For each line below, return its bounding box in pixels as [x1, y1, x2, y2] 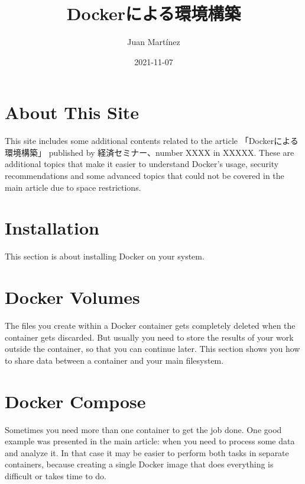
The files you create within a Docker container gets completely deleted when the [5, 319, 296, 332]
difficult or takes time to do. [5, 469, 106, 482]
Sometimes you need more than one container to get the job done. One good [5, 423, 282, 435]
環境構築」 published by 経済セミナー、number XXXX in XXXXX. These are [5, 146, 294, 158]
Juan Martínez [127, 36, 180, 48]
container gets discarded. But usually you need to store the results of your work [5, 331, 294, 343]
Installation [5, 216, 99, 240]
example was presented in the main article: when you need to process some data [5, 435, 295, 447]
